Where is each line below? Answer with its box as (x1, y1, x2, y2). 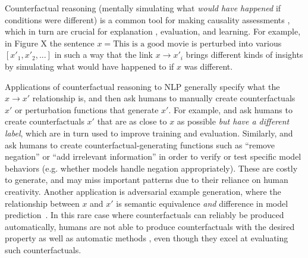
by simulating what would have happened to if (5, 60, 174, 72)
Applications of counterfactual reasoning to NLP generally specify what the (5, 80, 280, 92)
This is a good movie (113, 39, 189, 48)
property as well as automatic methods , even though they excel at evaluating (5, 232, 288, 244)
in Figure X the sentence (5, 36, 95, 49)
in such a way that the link (54, 48, 153, 61)
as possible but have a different (177, 115, 290, 128)
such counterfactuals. (5, 243, 81, 256)
